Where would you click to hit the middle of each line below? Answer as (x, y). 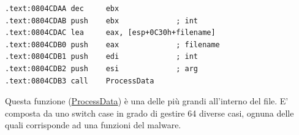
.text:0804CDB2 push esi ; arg (101, 68)
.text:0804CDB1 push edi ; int (101, 57)
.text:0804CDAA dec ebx (62, 9)
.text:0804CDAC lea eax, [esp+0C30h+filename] (110, 33)
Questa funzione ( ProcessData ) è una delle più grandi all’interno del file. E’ (147, 101)
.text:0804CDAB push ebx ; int (101, 21)
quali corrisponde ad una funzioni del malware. (93, 125)
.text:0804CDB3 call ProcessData (80, 81)
